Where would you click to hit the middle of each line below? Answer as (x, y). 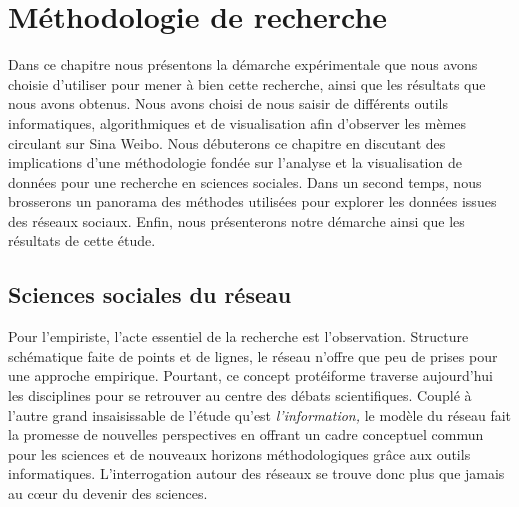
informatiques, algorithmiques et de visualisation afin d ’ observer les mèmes (237, 122)
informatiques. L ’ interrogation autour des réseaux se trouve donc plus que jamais (256, 473)
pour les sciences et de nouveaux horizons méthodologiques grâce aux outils (239, 453)
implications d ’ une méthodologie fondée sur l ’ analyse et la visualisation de (235, 162)
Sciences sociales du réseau (150, 294)
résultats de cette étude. (82, 240)
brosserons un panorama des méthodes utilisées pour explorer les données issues (252, 201)
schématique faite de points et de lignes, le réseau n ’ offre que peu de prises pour (253, 355)
